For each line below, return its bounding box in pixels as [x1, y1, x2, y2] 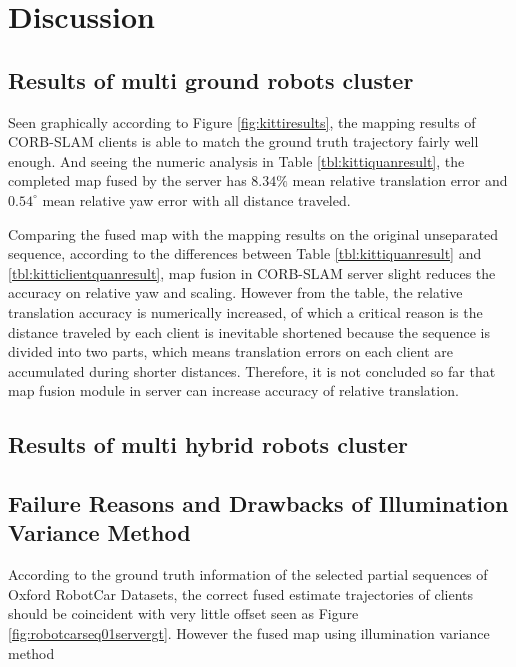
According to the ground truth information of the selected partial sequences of [8, 564, 488, 585]
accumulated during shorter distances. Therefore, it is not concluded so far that [8, 360, 496, 381]
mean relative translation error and [292, 170, 508, 191]
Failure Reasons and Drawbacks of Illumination [8, 488, 509, 519]
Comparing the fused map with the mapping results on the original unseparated [8, 223, 499, 244]
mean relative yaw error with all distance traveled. [42, 189, 351, 210]
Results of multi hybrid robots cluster [8, 429, 408, 460]
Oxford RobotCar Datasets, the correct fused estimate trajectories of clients [8, 583, 473, 604]
